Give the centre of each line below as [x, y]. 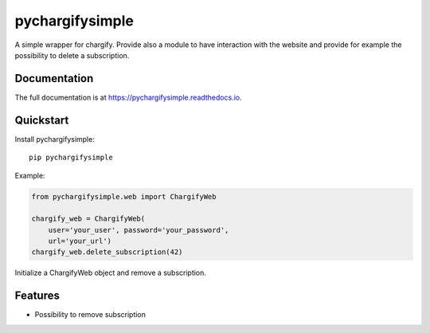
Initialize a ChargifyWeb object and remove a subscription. [111, 273]
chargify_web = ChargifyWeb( [88, 219]
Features [37, 296]
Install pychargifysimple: [55, 139]
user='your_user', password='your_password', [139, 230]
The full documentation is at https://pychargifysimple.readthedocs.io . [128, 97]
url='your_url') [80, 241]
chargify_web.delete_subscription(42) [107, 252]
